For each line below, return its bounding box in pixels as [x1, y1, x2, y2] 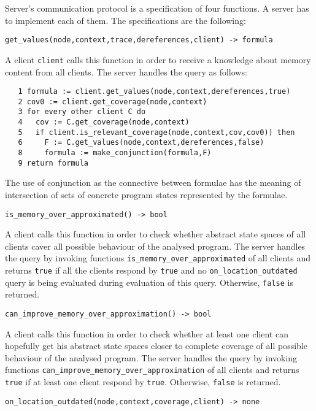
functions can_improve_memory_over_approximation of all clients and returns [5, 363, 299, 376]
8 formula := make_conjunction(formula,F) [18, 148, 212, 158]
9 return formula [18, 158, 89, 167]
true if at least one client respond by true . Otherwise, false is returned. [5, 375, 281, 388]
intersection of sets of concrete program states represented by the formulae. [5, 188, 288, 201]
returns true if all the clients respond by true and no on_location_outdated [5, 264, 298, 277]
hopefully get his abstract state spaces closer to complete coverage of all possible [5, 339, 307, 352]
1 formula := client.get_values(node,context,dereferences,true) [18, 87, 291, 96]
